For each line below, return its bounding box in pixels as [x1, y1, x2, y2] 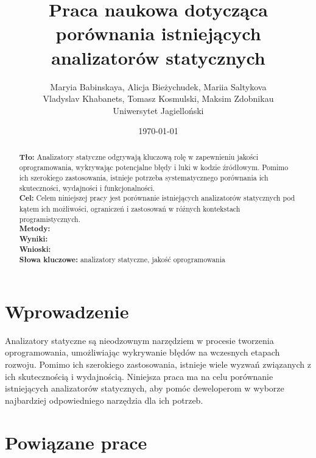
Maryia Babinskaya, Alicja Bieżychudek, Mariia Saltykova [50, 80, 267, 93]
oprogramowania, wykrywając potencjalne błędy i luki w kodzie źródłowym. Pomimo [19, 162, 289, 173]
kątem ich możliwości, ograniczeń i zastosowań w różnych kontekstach [19, 203, 241, 213]
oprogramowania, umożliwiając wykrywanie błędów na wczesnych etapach [5, 346, 280, 359]
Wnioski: [19, 243, 51, 254]
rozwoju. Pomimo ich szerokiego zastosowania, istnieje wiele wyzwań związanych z [5, 358, 311, 371]
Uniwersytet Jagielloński [113, 104, 204, 116]
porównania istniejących [55, 21, 261, 46]
